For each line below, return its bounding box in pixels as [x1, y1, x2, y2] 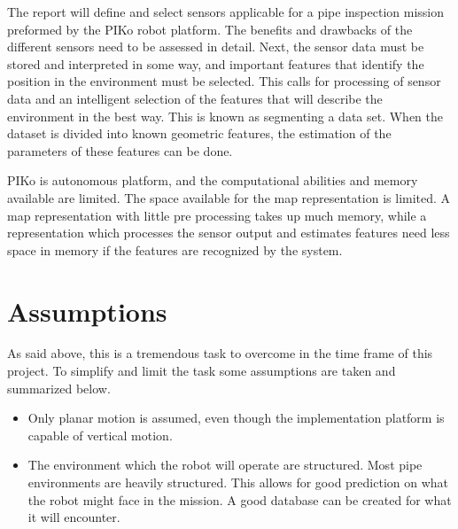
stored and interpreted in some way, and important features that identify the [7, 54, 424, 73]
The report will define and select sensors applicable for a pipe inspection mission [7, 3, 445, 20]
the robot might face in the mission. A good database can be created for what [27, 490, 452, 509]
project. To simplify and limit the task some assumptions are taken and [7, 362, 396, 380]
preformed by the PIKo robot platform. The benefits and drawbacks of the [7, 19, 413, 38]
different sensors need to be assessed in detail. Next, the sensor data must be [7, 37, 424, 56]
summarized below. [7, 378, 111, 397]
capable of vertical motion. [27, 425, 173, 444]
